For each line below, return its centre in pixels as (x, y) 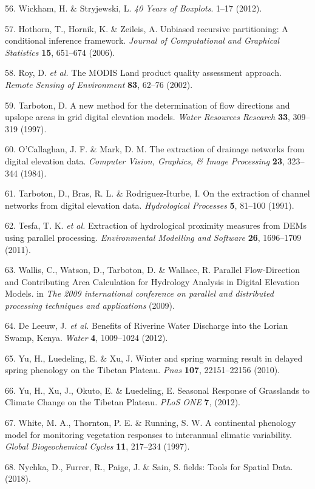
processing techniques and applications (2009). (90, 305)
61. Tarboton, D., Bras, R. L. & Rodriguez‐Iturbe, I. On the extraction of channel (157, 193)
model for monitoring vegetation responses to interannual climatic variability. (148, 434)
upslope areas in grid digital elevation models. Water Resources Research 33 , (147, 117)
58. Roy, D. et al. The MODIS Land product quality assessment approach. (143, 73)
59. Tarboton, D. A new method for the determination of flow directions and (147, 105)
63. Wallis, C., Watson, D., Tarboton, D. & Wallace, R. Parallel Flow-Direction (153, 270)
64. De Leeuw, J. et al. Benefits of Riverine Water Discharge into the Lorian (147, 325)
